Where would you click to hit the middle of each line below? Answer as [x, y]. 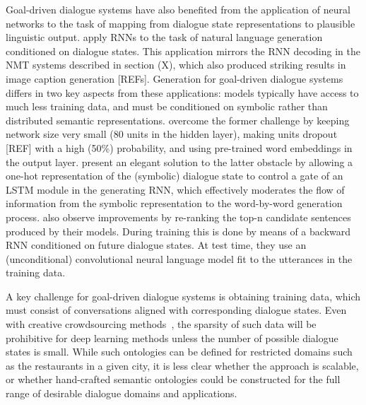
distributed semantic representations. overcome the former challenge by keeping [178, 120]
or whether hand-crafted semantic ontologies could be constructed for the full [173, 379]
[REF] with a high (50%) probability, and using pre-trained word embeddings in [179, 147]
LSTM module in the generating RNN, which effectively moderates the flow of [175, 189]
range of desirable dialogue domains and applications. [122, 393]
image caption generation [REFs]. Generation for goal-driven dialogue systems [175, 78]
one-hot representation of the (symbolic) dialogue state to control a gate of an [175, 176]
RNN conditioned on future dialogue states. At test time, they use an [156, 245]
